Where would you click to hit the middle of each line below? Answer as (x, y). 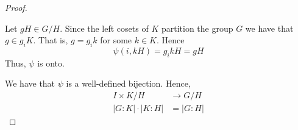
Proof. (16, 7)
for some (116, 40)
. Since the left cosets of (104, 28)
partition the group (197, 28)
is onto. (51, 63)
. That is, (51, 40)
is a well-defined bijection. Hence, (128, 83)
